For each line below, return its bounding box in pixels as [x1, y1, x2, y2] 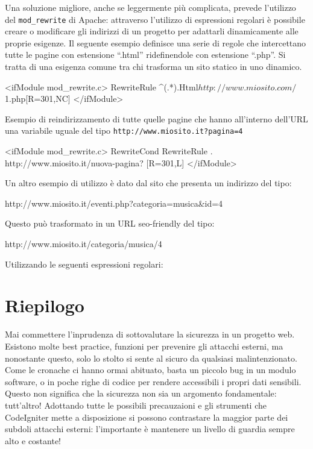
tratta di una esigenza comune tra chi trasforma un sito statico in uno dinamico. [5, 60, 302, 73]
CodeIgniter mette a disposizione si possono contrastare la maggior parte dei [5, 410, 288, 423]
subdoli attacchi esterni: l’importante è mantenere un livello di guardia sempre [5, 422, 295, 435]
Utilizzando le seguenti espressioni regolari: [5, 257, 163, 270]
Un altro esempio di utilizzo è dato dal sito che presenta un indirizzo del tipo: [5, 177, 292, 189]
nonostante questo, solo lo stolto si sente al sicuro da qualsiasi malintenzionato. [5, 351, 297, 364]
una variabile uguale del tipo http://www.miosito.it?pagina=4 [5, 124, 243, 137]
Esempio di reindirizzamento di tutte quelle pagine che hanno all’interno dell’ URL [5, 112, 308, 125]
